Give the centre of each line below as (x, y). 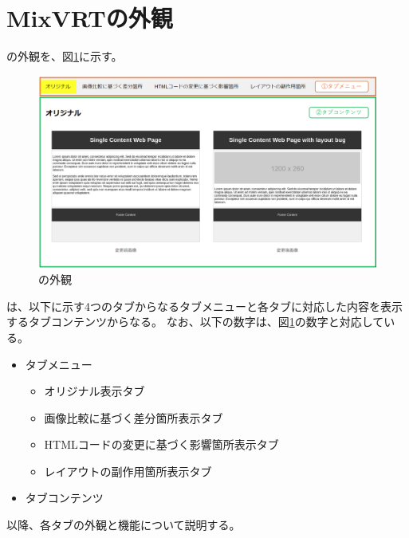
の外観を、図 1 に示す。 (65, 56)
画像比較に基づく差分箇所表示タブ (134, 417)
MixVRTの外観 (90, 18)
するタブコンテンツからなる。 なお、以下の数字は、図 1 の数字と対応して (195, 322)
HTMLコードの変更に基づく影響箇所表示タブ (161, 444)
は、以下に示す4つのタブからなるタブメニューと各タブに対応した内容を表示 (204, 306)
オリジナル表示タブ (94, 391)
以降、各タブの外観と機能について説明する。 (124, 525)
